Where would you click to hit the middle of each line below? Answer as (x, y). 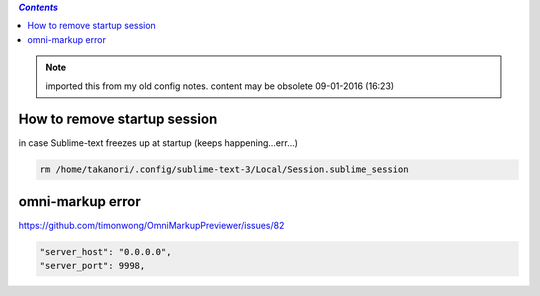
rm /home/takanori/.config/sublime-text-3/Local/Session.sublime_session (224, 169)
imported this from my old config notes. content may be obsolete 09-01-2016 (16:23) (220, 86)
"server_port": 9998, (92, 266)
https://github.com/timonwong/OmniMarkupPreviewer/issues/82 (151, 225)
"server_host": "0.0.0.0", (105, 251)
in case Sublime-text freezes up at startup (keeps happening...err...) (158, 143)
